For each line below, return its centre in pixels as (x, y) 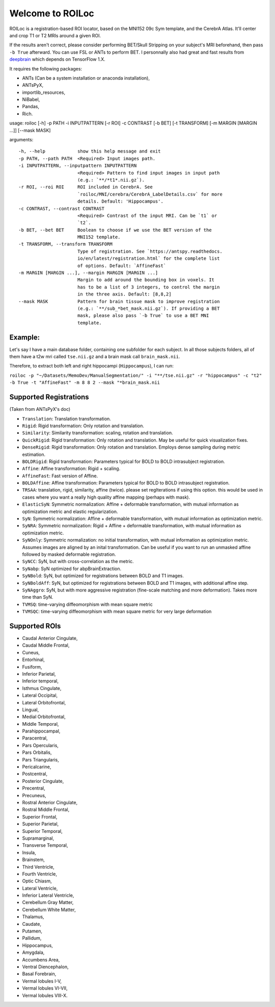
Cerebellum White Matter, (49, 910)
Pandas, (31, 107)
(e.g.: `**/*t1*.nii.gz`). (111, 180)
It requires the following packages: (46, 68)
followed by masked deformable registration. (69, 554)
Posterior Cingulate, (43, 781)
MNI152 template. (99, 237)
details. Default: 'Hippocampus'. (120, 201)
